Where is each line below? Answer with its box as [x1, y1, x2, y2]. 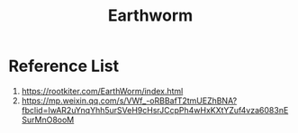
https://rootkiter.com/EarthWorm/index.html [21, 85, 184, 96]
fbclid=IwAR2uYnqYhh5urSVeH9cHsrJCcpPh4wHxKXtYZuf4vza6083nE [21, 104, 289, 115]
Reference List [8, 56, 119, 76]
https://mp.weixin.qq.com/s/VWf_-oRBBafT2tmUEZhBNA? [21, 95, 238, 106]
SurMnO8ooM [21, 114, 75, 125]
